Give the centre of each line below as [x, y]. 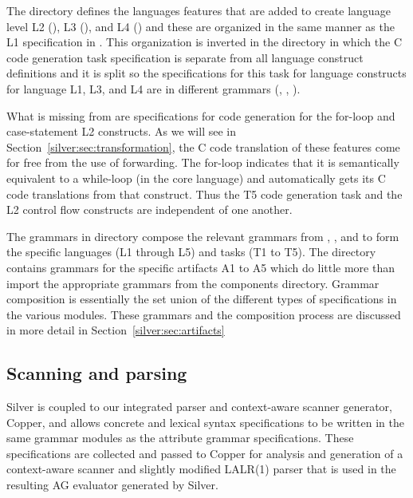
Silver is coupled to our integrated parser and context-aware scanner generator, [199, 407]
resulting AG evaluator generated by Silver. [112, 485]
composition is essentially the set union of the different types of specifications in [202, 299]
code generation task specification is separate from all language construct [185, 57]
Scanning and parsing [97, 373]
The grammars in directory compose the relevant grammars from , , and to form [203, 236]
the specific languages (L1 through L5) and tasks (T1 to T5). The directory [191, 252]
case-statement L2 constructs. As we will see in [121, 131]
